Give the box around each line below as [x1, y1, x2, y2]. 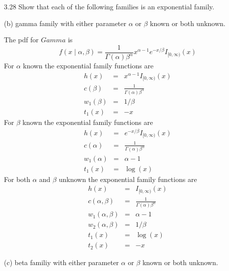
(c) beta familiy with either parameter [4, 257, 119, 268]
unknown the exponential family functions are [58, 174, 197, 184]
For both [4, 174, 30, 184]
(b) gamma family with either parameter [4, 18, 127, 28]
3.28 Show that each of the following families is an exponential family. [4, 1, 214, 11]
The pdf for [4, 34, 39, 45]
